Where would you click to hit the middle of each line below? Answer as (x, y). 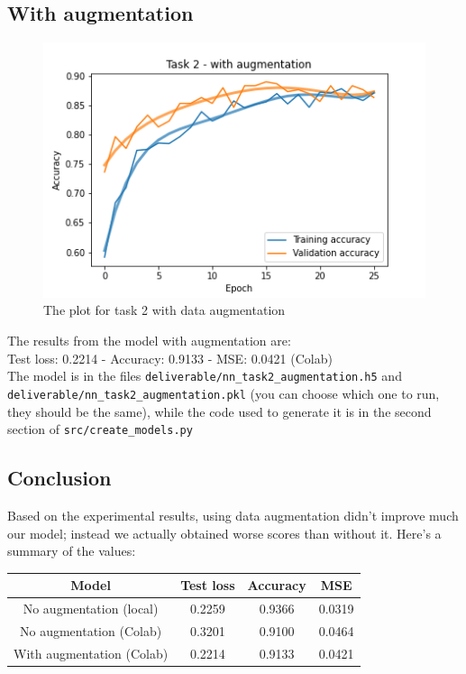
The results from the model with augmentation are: (149, 341)
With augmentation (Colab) (91, 653)
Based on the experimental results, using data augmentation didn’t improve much (233, 515)
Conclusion (59, 478)
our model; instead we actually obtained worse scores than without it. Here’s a (224, 533)
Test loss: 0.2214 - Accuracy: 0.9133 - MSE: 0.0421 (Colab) (170, 358)
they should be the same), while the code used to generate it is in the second (219, 411)
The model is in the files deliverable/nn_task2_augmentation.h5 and (205, 376)
